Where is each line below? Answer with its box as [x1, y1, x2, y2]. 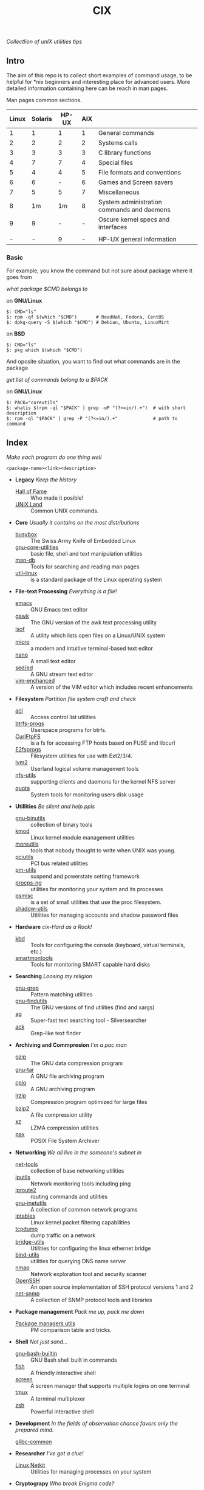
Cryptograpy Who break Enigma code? [15, 1480, 115, 1487]
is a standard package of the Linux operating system [30, 576, 162, 584]
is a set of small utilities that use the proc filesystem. [30, 898, 162, 906]
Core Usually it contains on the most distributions [15, 519, 140, 526]
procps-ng [15, 879, 42, 886]
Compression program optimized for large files [30, 1099, 148, 1106]
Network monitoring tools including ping [30, 1180, 131, 1187]
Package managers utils [15, 1320, 76, 1327]
